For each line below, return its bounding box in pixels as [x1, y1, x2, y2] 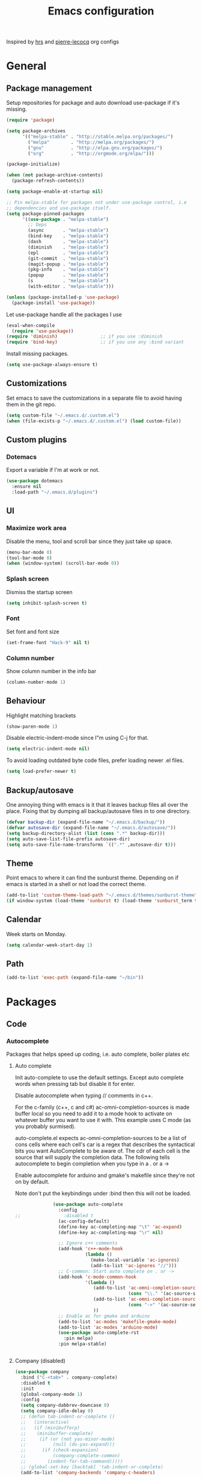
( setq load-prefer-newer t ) [6, 769, 77, 775]
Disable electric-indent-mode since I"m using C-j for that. [6, 734, 149, 742]
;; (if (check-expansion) [20, 1447, 99, 1453]
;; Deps [28, 222, 47, 228]
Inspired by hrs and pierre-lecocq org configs [6, 38, 119, 46]
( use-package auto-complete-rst [58, 1330, 139, 1336]
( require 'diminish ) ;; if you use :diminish [6, 333, 163, 340]
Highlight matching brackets [6, 712, 76, 719]
